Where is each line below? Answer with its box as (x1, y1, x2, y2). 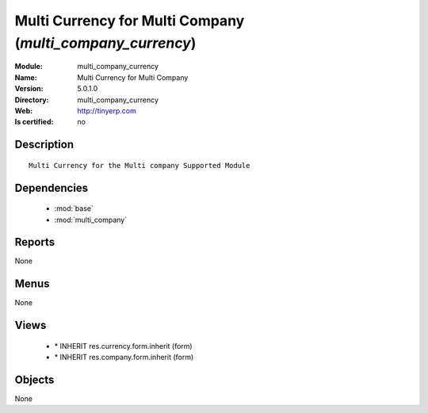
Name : (14, 72, 37, 82)
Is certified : (14, 117, 54, 127)
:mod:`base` (54, 204, 94, 213)
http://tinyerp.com (77, 105, 136, 115)
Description (14, 138, 75, 151)
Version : (14, 84, 44, 94)
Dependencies (14, 181, 89, 194)
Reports (14, 235, 55, 249)
